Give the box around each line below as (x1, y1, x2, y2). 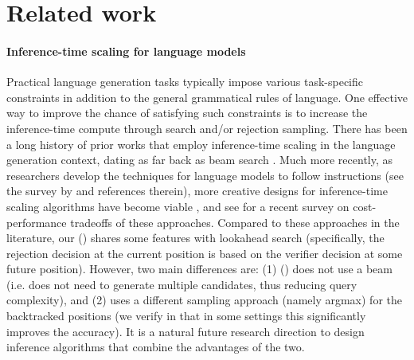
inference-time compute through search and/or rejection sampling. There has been (6, 119, 408, 136)
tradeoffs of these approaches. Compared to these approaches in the (70, 213, 400, 230)
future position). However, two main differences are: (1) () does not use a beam (6, 260, 393, 277)
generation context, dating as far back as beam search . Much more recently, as (6, 151, 393, 168)
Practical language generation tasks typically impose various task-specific (6, 73, 363, 90)
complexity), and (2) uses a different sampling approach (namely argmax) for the (6, 292, 402, 308)
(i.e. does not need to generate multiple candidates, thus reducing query (6, 276, 357, 292)
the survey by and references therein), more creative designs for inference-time (6, 182, 388, 199)
